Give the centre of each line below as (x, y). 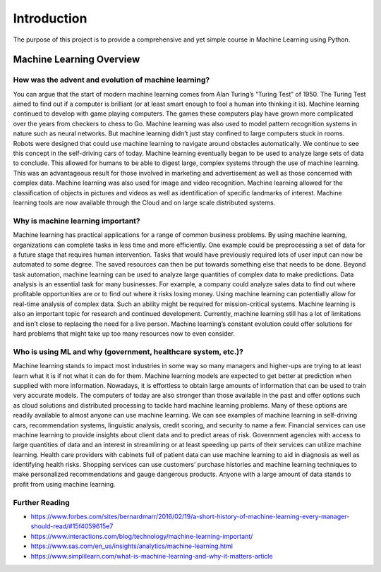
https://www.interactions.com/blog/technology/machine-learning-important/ (142, 536)
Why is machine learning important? (77, 221)
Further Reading (41, 502)
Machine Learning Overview (77, 60)
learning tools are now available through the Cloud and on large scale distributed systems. (144, 202)
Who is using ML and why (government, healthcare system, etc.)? (128, 351)
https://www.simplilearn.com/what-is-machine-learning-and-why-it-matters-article (152, 556)
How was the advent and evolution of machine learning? (111, 80)
